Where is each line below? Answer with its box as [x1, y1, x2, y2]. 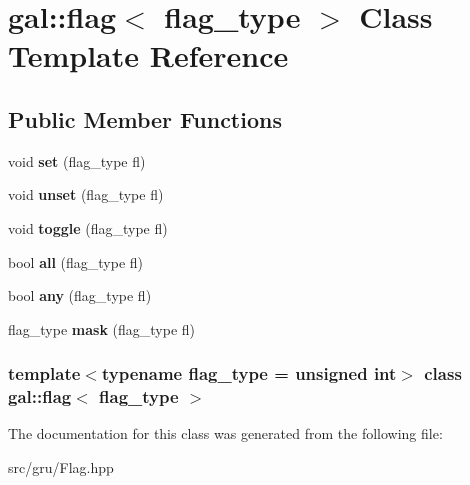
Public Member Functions [8, 103, 282, 134]
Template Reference [8, 35, 289, 76]
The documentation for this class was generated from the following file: [8, 423, 443, 444]
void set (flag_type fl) [8, 150, 146, 171]
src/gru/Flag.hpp [8, 457, 114, 478]
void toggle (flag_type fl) [8, 217, 168, 238]
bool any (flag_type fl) [8, 285, 152, 306]
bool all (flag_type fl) [8, 251, 144, 272]
